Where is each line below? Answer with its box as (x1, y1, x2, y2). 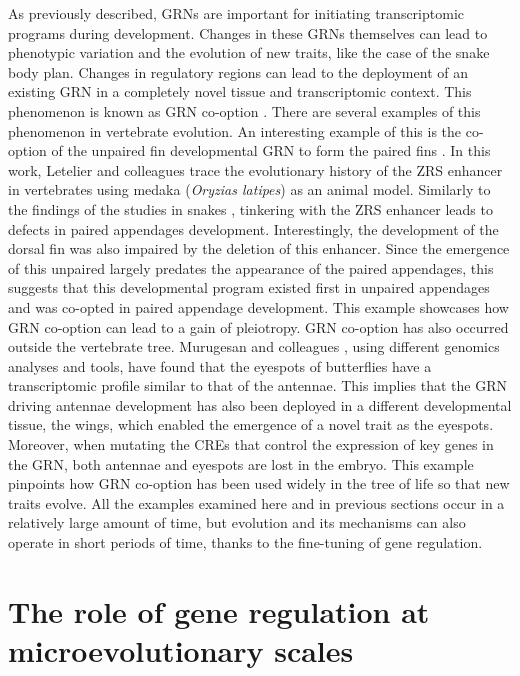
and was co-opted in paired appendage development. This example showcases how (8, 296, 509, 317)
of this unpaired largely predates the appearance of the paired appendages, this (8, 257, 494, 278)
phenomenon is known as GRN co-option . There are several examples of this (8, 100, 481, 121)
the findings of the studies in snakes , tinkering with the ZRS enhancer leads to (8, 198, 493, 219)
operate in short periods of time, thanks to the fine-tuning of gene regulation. (8, 532, 483, 553)
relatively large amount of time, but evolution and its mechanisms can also (8, 512, 466, 533)
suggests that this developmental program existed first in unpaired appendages (8, 277, 490, 298)
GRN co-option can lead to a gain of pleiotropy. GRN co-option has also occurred (8, 316, 509, 337)
